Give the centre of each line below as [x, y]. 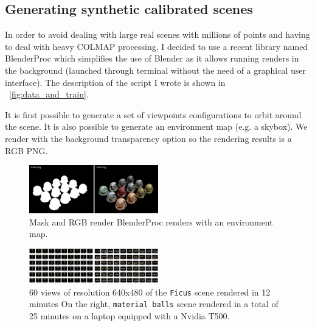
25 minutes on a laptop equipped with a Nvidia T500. [130, 315]
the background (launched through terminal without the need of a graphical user [155, 70]
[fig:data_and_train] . [49, 94]
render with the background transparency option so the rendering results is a [148, 138]
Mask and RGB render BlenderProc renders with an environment [151, 221]
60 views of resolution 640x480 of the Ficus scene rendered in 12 [150, 292]
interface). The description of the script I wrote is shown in [115, 82]
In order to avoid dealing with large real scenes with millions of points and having [157, 34]
